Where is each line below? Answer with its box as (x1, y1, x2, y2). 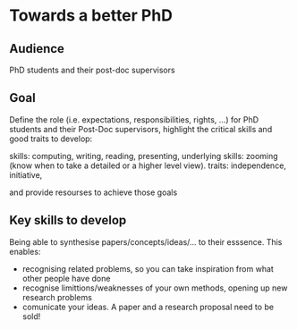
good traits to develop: (9, 133, 93, 144)
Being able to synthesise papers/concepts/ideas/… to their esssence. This (9, 236, 283, 247)
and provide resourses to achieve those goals (9, 187, 178, 198)
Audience (9, 41, 65, 56)
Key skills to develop (9, 213, 127, 228)
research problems (21, 291, 92, 302)
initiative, (9, 169, 43, 180)
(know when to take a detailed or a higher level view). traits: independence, (9, 160, 286, 171)
